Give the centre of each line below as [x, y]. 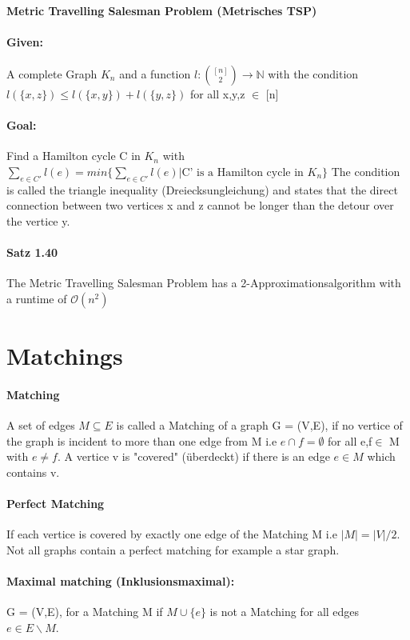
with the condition [313, 73]
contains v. [33, 472]
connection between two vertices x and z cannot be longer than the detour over [200, 205]
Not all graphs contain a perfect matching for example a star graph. [173, 549]
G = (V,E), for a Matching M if [85, 612]
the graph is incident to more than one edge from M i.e [142, 440]
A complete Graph [52, 73]
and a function [155, 73]
